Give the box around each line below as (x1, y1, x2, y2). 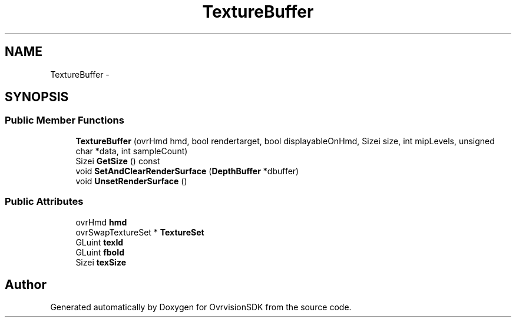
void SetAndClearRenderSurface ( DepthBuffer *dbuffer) (75, 165, 299, 176)
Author (5, 277, 47, 292)
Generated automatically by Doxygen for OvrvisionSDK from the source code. (50, 302, 352, 313)
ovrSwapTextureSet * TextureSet (75, 227, 204, 237)
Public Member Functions (5, 114, 124, 127)
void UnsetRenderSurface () (75, 175, 187, 186)
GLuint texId (75, 237, 124, 247)
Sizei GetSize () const (75, 155, 160, 166)
